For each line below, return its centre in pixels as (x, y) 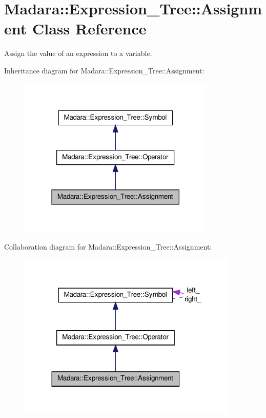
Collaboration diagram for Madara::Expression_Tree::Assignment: (108, 246)
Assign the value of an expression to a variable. (78, 53)
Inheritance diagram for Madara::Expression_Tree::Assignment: (104, 70)
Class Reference (89, 28)
